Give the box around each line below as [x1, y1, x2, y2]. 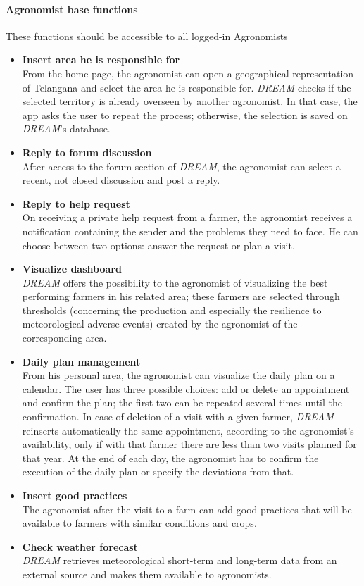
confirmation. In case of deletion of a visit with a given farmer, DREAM [22, 409, 334, 424]
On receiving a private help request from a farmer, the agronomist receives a [22, 210, 353, 225]
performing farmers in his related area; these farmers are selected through [22, 289, 340, 304]
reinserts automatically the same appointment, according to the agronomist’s [22, 423, 354, 437]
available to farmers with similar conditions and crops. [22, 516, 257, 530]
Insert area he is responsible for [22, 52, 180, 67]
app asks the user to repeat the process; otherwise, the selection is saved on [22, 107, 348, 122]
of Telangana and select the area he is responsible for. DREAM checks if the [22, 80, 351, 94]
